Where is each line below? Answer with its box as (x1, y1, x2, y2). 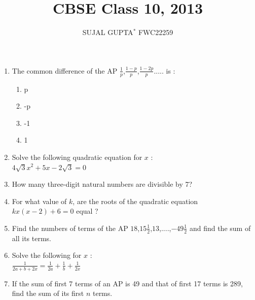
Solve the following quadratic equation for (12, 151, 142, 162)
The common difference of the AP (12, 65, 118, 76)
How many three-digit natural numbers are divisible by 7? (12, 179, 193, 189)
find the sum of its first (12, 288, 84, 298)
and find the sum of (189, 222, 251, 233)
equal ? (76, 206, 98, 216)
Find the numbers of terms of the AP (12, 222, 128, 233)
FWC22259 (138, 27, 173, 38)
